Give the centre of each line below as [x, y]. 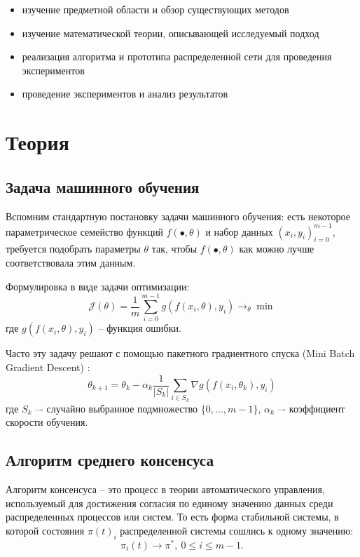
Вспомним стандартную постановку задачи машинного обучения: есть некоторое [178, 216]
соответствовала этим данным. [71, 263]
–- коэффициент [311, 408]
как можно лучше [277, 249]
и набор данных [239, 231]
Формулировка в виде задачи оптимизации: [98, 286]
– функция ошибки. [140, 328]
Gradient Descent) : [48, 367]
